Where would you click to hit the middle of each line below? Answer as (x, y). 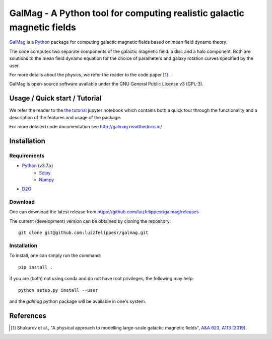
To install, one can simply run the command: (55, 256)
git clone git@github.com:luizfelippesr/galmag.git (83, 233)
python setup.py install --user (58, 290)
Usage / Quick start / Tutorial (55, 98)
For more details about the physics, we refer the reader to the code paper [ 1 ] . (90, 74)
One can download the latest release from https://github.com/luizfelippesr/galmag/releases (104, 212)
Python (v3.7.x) (38, 165)
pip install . (36, 267)
